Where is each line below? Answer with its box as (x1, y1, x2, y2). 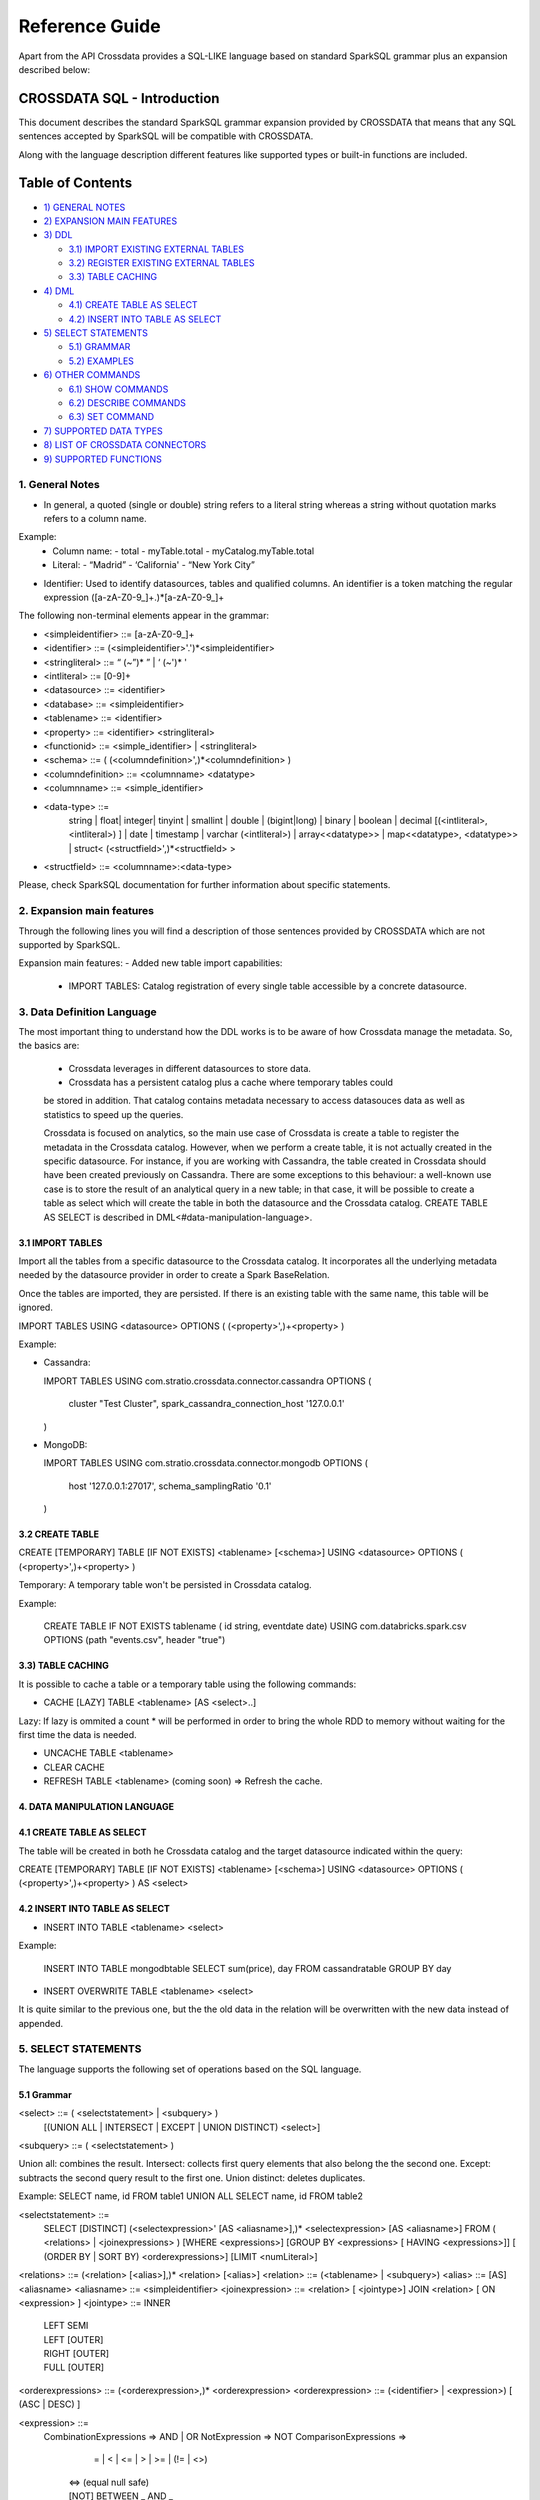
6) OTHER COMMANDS (43, 369, 141, 381)
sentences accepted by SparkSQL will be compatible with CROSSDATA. (18, 130, 314, 142)
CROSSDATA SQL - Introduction (18, 90, 220, 107)
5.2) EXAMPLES (68, 355, 135, 367)
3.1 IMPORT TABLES (18, 1236, 103, 1249)
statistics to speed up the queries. (43, 1108, 184, 1120)
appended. (18, 2017, 64, 2029)
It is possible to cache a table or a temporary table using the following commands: (18, 1678, 357, 1690)
